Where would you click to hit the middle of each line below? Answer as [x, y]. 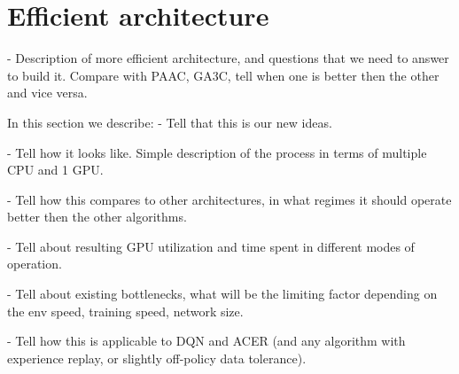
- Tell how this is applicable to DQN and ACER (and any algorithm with [206, 341]
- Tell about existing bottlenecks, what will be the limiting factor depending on [222, 294]
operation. [35, 264]
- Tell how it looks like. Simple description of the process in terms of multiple [217, 152]
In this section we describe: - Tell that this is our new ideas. [170, 122]
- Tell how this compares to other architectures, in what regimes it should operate [229, 199]
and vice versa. [47, 93]
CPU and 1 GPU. [55, 170]
